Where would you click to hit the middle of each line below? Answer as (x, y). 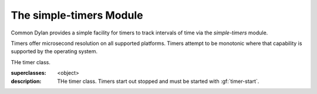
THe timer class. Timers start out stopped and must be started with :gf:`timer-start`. (158, 81)
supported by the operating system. (54, 51)
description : (26, 81)
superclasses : (28, 73)
